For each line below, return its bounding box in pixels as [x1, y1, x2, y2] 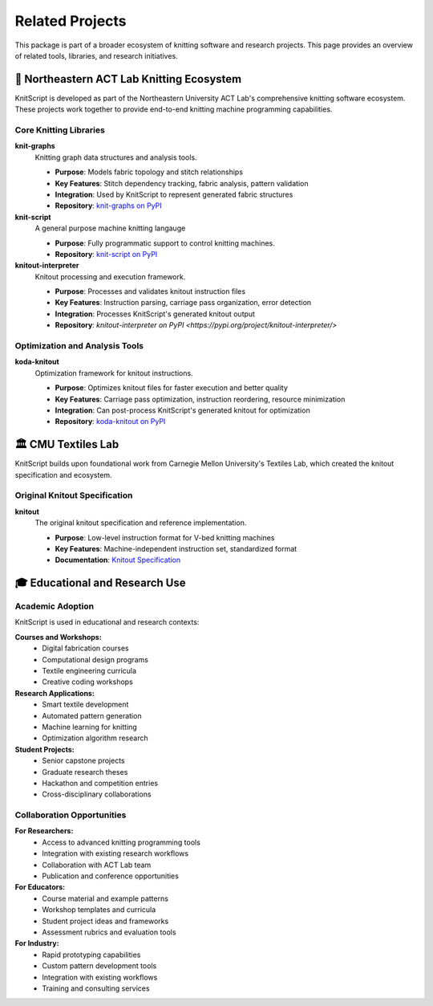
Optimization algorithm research [42, 733, 148, 743]
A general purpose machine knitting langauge [34, 223, 186, 233]
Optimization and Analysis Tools [14, 340, 144, 351]
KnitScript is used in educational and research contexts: [14, 617, 200, 627]
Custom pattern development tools [42, 961, 157, 971]
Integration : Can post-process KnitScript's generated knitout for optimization [55, 405, 310, 415]
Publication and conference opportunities [42, 871, 180, 881]
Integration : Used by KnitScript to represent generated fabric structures [55, 189, 293, 199]
